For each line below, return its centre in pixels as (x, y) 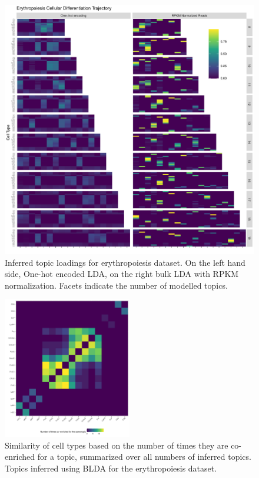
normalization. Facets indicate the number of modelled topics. (116, 285)
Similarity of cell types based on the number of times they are (117, 445)
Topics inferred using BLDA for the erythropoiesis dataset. (111, 468)
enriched (20, 457)
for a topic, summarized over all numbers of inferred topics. (144, 457)
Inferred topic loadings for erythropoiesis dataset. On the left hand (125, 262)
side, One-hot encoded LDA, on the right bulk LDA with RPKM (122, 274)
